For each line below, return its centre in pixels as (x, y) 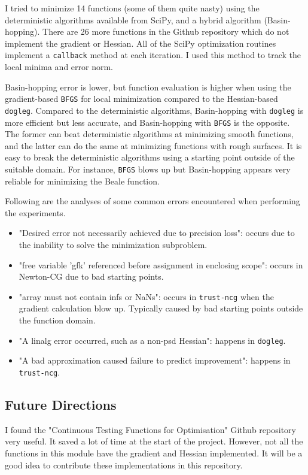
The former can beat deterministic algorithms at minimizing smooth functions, (149, 134)
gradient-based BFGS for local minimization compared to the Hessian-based (141, 99)
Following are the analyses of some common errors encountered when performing (153, 201)
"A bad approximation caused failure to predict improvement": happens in (155, 360)
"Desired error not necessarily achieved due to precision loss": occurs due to (157, 233)
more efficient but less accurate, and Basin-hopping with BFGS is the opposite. (147, 122)
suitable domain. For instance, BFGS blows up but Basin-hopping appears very (148, 169)
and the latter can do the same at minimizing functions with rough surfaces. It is (153, 145)
